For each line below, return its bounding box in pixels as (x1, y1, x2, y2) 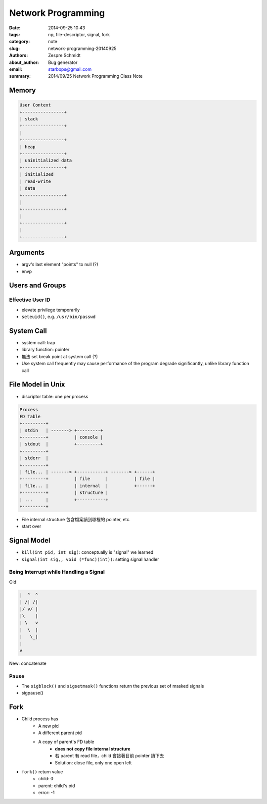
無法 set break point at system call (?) (21, 353, 98, 359)
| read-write (19, 178, 51, 184)
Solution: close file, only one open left (55, 759, 132, 765)
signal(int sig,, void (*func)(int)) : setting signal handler (21, 556, 159, 562)
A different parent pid (38, 730, 82, 736)
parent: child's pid (38, 783, 75, 789)
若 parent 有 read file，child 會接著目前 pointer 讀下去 (55, 753, 164, 759)
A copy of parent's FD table (38, 739, 94, 745)
